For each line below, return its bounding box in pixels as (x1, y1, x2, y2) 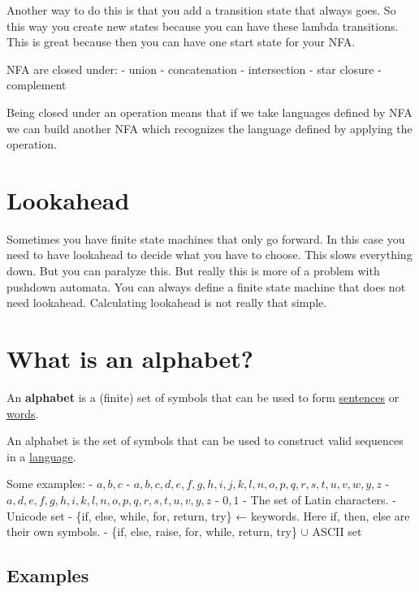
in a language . (6, 447, 76, 465)
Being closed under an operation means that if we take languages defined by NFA (6, 103, 413, 120)
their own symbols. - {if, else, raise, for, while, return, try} (6, 523, 297, 540)
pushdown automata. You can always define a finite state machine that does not (6, 278, 406, 295)
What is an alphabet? (6, 342, 253, 375)
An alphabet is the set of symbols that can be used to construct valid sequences (6, 432, 404, 449)
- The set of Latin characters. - (243, 490, 396, 508)
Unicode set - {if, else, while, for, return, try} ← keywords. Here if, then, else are (6, 507, 410, 524)
